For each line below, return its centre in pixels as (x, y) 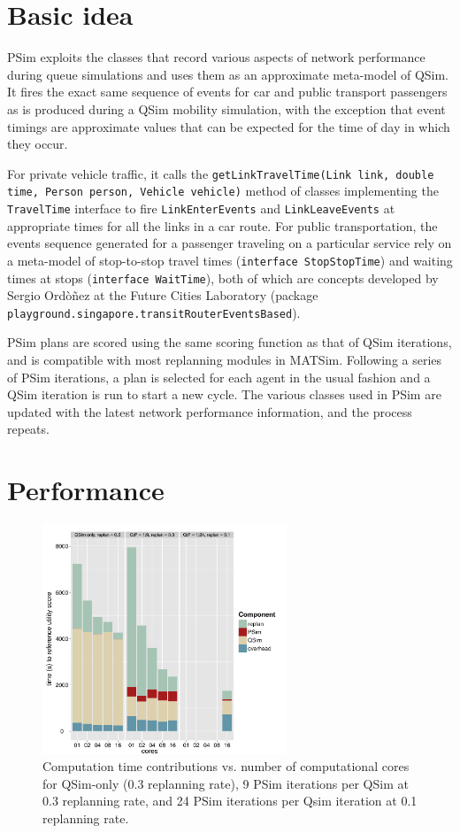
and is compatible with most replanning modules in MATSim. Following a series (225, 359)
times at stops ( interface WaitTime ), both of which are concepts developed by (223, 278)
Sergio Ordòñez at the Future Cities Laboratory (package (163, 295)
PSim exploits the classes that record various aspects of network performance (216, 57)
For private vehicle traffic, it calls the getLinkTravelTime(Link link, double (221, 173)
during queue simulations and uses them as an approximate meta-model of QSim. (228, 74)
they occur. (38, 144)
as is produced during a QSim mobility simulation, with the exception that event (226, 108)
